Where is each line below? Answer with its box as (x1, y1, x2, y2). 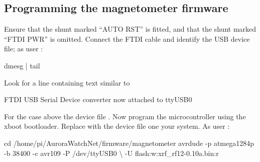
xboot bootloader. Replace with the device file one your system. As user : (4, 121, 230, 131)
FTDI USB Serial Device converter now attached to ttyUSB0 (4, 94, 192, 105)
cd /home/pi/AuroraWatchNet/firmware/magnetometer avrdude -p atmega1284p (4, 137, 254, 148)
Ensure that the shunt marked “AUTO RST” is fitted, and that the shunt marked (4, 24, 256, 34)
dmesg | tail (4, 60, 40, 70)
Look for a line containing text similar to (4, 77, 130, 88)
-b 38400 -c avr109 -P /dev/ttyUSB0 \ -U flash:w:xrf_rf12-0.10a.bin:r (4, 147, 219, 158)
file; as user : (4, 43, 43, 54)
